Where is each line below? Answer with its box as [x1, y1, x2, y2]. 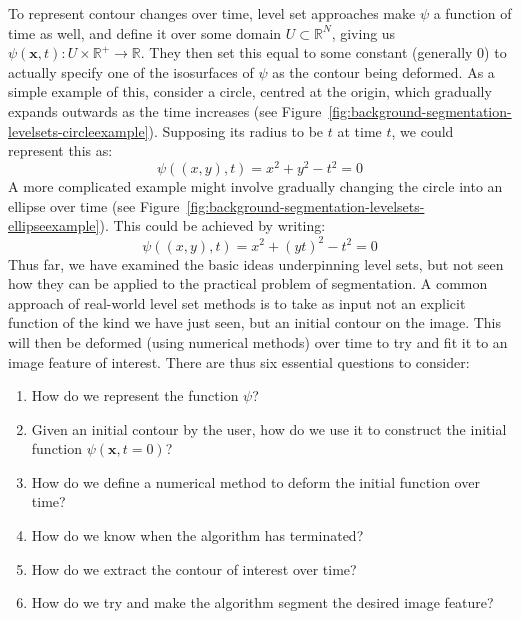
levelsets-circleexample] [8, 120, 149, 141]
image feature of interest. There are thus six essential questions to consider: [8, 351, 470, 372]
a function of [433, 3, 512, 23]
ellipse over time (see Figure [8, 195, 180, 216]
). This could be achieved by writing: [99, 215, 326, 236]
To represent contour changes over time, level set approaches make [8, 3, 416, 23]
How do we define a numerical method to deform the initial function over [31, 471, 480, 492]
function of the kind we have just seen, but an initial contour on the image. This [8, 312, 502, 333]
